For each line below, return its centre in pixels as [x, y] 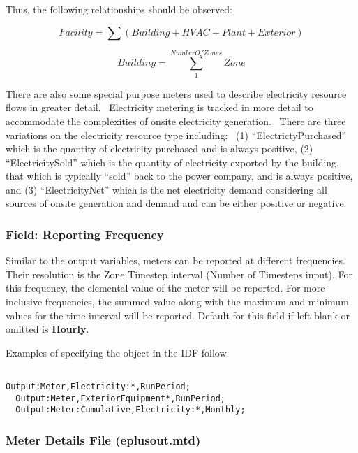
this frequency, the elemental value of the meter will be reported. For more [165, 288]
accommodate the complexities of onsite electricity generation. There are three [176, 121]
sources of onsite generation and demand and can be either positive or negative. [176, 203]
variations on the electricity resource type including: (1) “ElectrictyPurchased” [176, 135]
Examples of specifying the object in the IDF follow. [118, 352]
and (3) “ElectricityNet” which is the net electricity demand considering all [166, 189]
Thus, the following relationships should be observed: [119, 9]
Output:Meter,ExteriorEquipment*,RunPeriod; [120, 398]
